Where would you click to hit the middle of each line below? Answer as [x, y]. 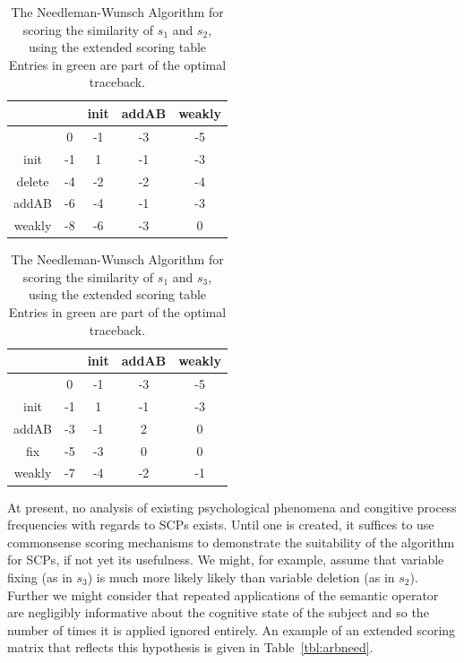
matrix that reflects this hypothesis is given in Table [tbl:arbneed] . [190, 647]
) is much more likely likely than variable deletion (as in [241, 577]
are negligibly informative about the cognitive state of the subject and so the [218, 612]
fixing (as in [40, 577]
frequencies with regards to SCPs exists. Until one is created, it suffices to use [221, 525]
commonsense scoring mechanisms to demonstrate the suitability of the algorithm [231, 542]
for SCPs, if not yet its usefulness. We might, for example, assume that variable [226, 560]
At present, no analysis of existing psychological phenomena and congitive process [232, 507]
